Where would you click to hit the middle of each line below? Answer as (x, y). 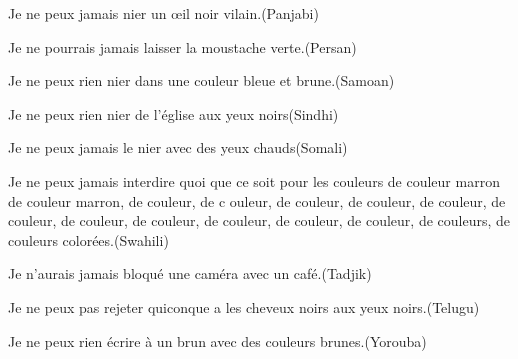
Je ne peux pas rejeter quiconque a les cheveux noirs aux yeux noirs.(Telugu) (244, 306)
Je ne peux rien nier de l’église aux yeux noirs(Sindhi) (173, 113)
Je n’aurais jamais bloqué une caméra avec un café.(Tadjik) (190, 273)
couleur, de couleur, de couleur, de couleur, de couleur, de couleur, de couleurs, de (259, 220)
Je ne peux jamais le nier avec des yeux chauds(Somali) (178, 147)
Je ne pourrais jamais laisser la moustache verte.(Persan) (182, 46)
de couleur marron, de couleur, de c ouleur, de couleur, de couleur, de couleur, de (257, 200)
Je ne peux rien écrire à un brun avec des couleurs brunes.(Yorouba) (217, 340)
